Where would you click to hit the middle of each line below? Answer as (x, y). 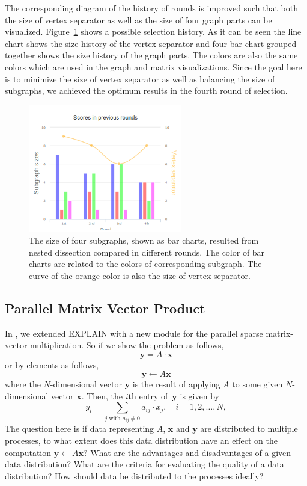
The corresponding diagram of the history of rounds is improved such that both (151, 8)
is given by (199, 395)
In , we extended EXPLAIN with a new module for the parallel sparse (134, 333)
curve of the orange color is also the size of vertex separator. (140, 275)
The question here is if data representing (80, 429)
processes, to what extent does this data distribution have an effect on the (141, 441)
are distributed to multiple (249, 429)
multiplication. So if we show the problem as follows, (127, 345)
